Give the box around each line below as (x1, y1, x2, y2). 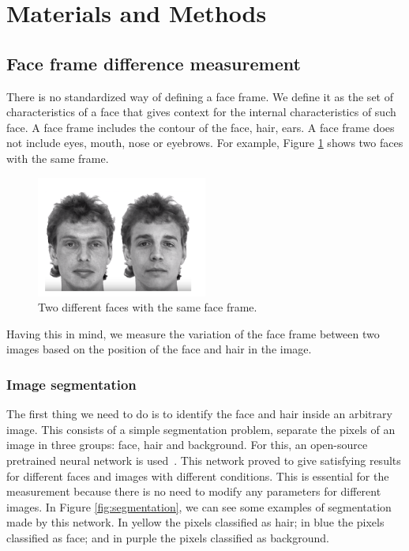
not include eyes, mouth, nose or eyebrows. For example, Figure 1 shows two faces (6, 134, 403, 151)
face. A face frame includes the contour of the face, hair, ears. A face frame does (6, 119, 395, 135)
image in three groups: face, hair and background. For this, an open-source (6, 436, 368, 453)
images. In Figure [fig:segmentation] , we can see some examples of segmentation (6, 498, 392, 515)
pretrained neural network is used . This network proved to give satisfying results (6, 451, 401, 468)
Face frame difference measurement (6, 51, 301, 75)
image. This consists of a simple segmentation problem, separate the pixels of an (6, 421, 396, 437)
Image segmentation (6, 374, 137, 394)
